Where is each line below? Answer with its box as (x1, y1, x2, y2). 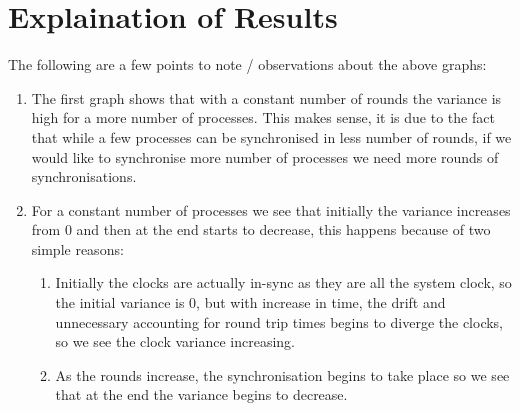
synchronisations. (31, 166, 137, 187)
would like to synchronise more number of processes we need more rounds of (31, 146, 499, 167)
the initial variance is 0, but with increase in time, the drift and (55, 292, 446, 313)
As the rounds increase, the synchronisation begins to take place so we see (55, 364, 510, 385)
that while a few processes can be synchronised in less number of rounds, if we (31, 126, 512, 147)
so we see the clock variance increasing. (55, 331, 296, 352)
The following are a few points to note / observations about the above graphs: (8, 54, 487, 75)
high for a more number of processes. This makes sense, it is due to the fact (31, 107, 495, 128)
